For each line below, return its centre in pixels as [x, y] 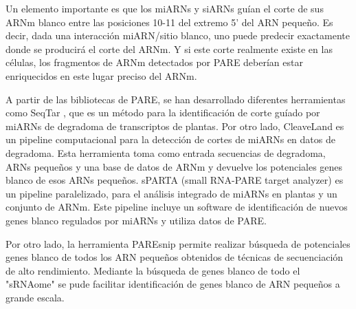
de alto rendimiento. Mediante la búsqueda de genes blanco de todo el [153, 270]
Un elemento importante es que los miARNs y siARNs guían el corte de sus [165, 8]
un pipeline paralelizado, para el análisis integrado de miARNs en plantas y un [171, 193]
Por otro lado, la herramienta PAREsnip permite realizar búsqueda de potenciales [178, 243]
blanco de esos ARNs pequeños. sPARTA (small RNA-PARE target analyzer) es [175, 180]
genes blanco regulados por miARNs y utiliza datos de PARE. [136, 220]
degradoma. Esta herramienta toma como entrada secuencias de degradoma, [166, 152]
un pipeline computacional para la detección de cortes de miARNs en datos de [170, 139]
